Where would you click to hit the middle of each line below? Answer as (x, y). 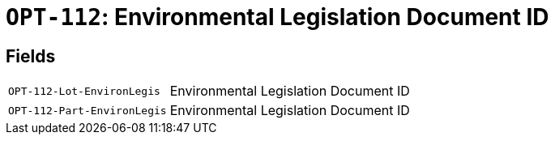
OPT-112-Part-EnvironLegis (88, 110)
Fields (31, 56)
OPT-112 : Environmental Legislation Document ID (277, 17)
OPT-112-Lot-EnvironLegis (84, 91)
